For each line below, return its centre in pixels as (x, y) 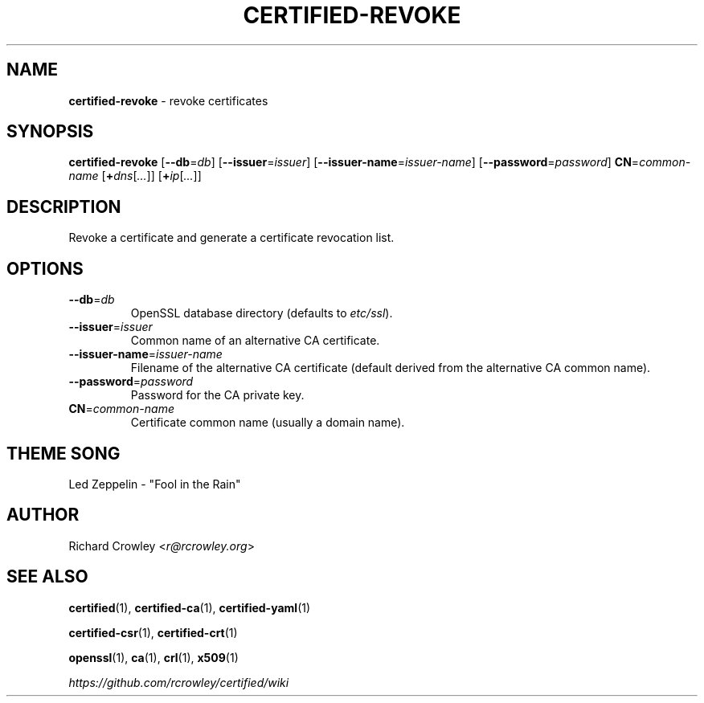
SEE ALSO (47, 577)
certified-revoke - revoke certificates (168, 100)
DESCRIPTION (64, 206)
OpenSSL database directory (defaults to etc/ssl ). (262, 313)
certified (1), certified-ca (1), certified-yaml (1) (190, 607)
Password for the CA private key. (217, 395)
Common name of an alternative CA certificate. (255, 341)
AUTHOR (43, 515)
